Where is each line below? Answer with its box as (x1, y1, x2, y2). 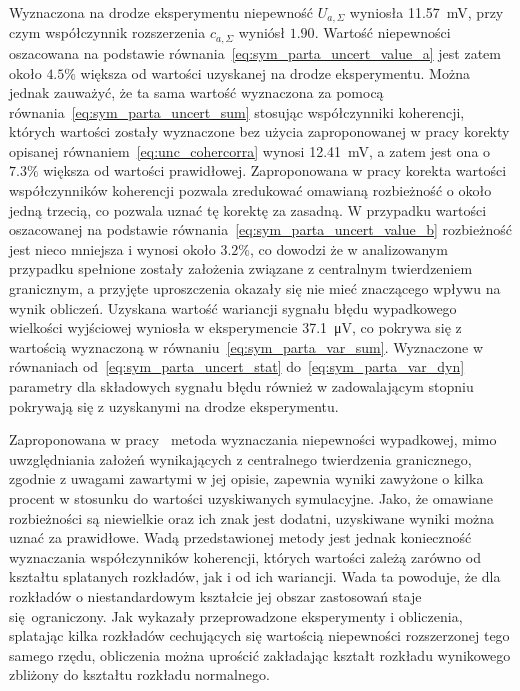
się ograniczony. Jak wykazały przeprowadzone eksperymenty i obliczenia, (9, 605, 463, 626)
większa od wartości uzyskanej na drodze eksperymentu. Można (80, 62, 470, 83)
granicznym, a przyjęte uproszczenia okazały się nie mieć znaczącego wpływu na (9, 278, 501, 299)
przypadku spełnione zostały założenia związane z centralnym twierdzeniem (9, 258, 473, 279)
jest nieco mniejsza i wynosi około (9, 238, 216, 259)
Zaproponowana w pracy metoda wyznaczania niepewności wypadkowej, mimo (9, 429, 497, 450)
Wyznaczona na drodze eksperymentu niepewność (9, 2, 313, 22)
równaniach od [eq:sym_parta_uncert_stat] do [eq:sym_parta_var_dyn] (9, 356, 465, 377)
